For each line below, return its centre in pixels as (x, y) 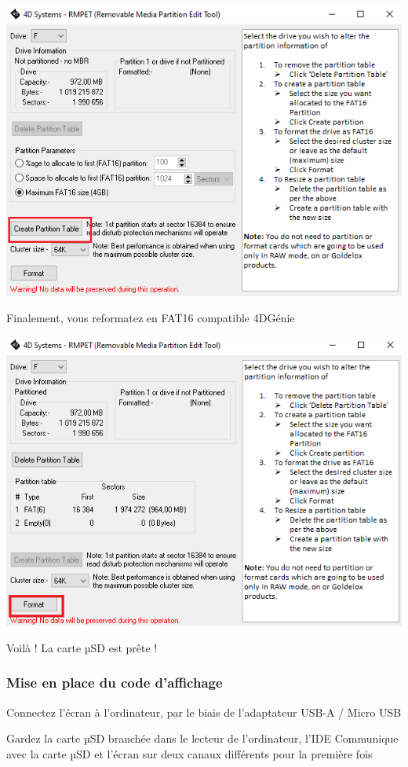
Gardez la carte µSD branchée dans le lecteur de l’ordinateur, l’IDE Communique (202, 738)
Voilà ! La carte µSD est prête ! (82, 647)
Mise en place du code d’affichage (115, 683)
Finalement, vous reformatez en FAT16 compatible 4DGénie (151, 318)
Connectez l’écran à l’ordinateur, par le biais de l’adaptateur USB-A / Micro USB (204, 712)
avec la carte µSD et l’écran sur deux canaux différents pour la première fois (189, 753)
